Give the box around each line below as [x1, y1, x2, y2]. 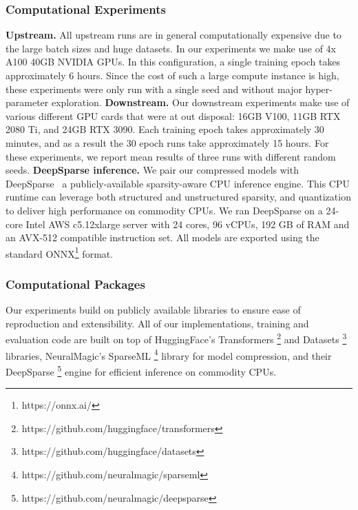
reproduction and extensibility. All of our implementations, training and [6, 316, 309, 330]
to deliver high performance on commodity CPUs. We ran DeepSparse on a [6, 203, 323, 217]
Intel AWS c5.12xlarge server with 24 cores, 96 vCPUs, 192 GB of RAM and [25, 216, 350, 231]
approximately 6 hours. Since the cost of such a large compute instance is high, [6, 68, 339, 82]
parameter [6, 95, 49, 110]
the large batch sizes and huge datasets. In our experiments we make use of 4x [6, 41, 337, 55]
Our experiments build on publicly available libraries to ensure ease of [6, 303, 301, 317]
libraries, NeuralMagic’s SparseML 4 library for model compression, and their [6, 346, 332, 363]
